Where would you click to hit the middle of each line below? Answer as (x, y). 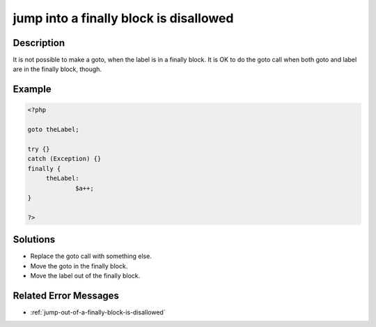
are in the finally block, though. (57, 69)
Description (39, 43)
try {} (39, 149)
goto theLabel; (53, 130)
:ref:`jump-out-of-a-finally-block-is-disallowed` (98, 312)
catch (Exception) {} (64, 159)
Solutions (34, 239)
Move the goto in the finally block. (79, 266)
